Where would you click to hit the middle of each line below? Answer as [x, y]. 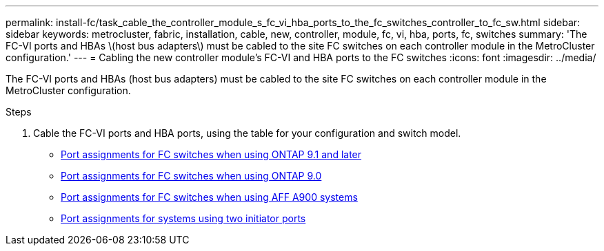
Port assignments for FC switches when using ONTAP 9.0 [191, 176]
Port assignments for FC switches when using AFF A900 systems [209, 197]
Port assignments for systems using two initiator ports [183, 218]
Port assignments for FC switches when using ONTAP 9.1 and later [211, 154]
